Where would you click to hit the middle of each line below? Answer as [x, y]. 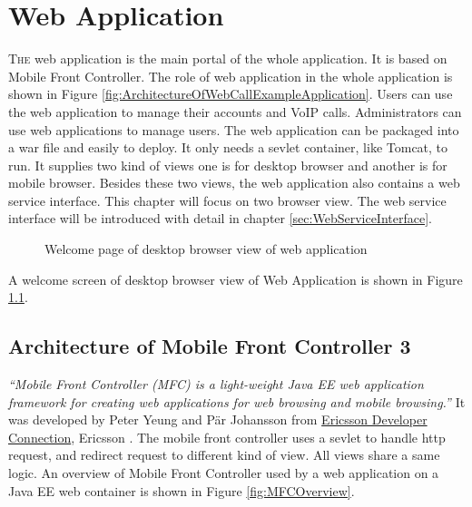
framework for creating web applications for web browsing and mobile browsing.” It [237, 401]
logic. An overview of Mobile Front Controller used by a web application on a [224, 473]
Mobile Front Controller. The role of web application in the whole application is [231, 76]
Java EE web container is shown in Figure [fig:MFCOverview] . [182, 490]
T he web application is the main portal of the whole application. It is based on [228, 58]
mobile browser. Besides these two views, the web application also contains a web [234, 183]
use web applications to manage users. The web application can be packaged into [234, 129]
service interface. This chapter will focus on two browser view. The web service [227, 200]
